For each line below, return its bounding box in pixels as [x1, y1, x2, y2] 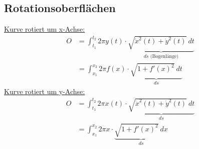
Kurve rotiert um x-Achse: [4, 24, 85, 34]
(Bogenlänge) [150, 54, 179, 59]
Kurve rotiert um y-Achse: [4, 86, 85, 96]
